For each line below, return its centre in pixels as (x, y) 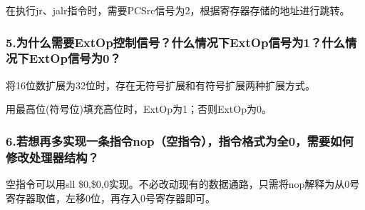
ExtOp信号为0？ (75, 58)
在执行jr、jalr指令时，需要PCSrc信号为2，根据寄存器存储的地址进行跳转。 (178, 10)
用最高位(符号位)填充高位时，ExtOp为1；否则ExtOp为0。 (139, 109)
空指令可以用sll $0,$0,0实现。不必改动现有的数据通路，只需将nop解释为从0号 (183, 184)
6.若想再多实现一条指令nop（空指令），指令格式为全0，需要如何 (180, 140)
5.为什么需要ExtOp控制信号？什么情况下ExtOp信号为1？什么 (175, 42)
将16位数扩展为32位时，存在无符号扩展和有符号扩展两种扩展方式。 (160, 85)
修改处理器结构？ (52, 157)
